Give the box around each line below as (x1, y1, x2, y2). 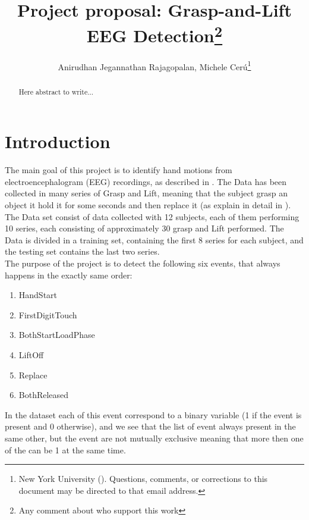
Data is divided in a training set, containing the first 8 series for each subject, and (5, 233, 304, 246)
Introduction (5, 129, 111, 154)
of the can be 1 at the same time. (5, 443, 126, 456)
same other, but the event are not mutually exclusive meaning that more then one (5, 431, 304, 444)
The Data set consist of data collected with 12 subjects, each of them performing (5, 210, 299, 223)
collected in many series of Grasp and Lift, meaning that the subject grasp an (5, 187, 288, 199)
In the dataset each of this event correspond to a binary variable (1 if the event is (5, 408, 302, 421)
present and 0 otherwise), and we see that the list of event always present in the (5, 420, 296, 433)
